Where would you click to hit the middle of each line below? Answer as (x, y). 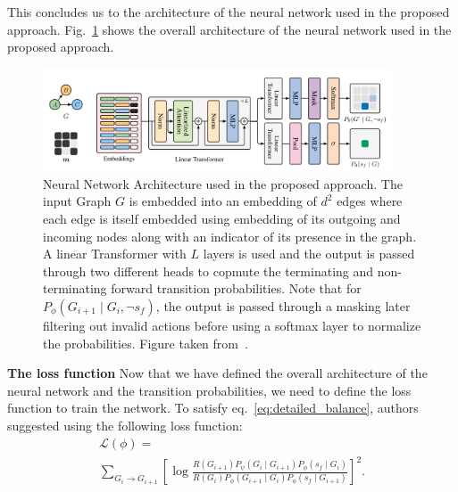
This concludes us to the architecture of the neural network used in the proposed (229, 12)
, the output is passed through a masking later (283, 305)
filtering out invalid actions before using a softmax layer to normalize (232, 325)
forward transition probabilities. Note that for (236, 288)
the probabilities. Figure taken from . (146, 343)
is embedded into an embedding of (223, 201)
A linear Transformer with (115, 254)
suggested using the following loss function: (125, 425)
